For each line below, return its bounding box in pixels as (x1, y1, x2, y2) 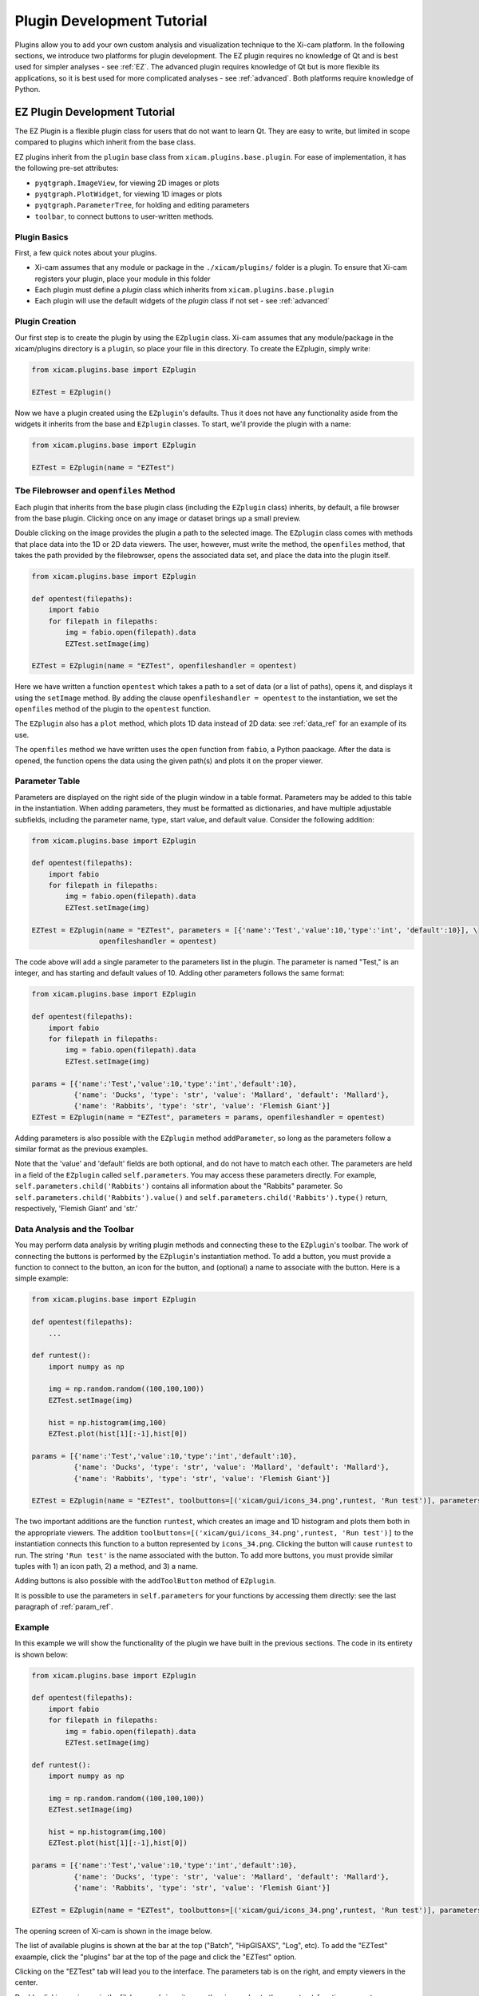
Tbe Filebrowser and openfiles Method (14, 485, 176, 497)
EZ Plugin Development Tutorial (14, 105, 176, 119)
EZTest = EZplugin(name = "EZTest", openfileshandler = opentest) (31, 661, 297, 671)
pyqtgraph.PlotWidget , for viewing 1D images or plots (34, 188, 223, 199)
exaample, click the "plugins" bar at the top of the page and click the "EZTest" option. (14, 1952, 297, 1962)
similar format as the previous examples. (14, 1144, 148, 1154)
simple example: (14, 1273, 69, 1283)
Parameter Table (14, 775, 81, 786)
